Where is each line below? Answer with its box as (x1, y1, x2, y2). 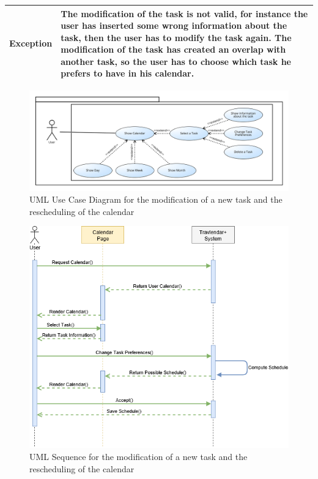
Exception (9, 37, 53, 50)
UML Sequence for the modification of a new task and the (29, 450, 248, 463)
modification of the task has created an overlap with (61, 43, 286, 56)
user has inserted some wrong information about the (61, 19, 287, 32)
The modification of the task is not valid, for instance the (61, 7, 308, 20)
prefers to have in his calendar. (61, 67, 194, 80)
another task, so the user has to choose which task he (61, 55, 291, 67)
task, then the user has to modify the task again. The (61, 31, 292, 43)
